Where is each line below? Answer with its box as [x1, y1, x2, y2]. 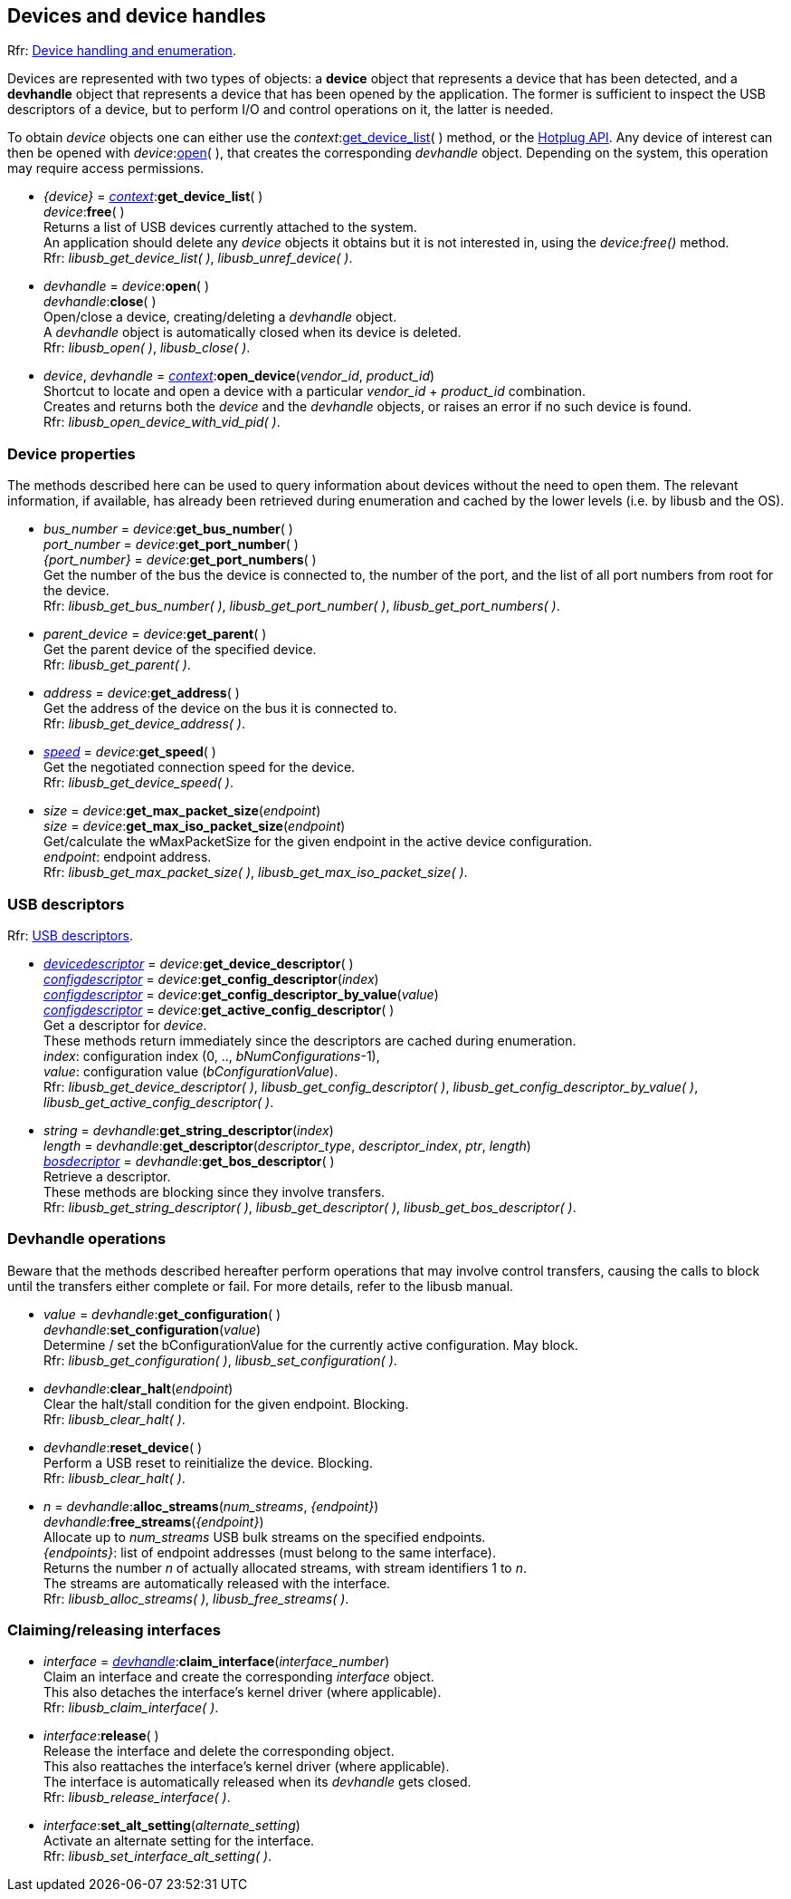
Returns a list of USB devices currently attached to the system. [43, 219, 417, 236]
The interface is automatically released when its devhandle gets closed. [43, 1774, 472, 1790]
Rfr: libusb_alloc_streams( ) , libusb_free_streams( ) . [43, 1590, 349, 1606]
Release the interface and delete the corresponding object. [43, 1743, 395, 1759]
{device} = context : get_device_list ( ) [43, 188, 263, 205]
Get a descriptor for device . [43, 1017, 207, 1033]
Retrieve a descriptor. [43, 1168, 171, 1184]
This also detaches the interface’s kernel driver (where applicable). [43, 1684, 442, 1701]
